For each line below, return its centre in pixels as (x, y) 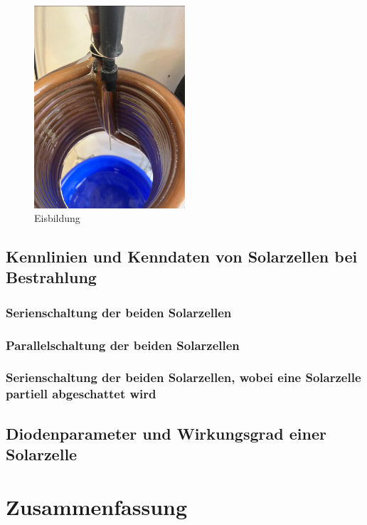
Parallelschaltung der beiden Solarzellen (123, 345)
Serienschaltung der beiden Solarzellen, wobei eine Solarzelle (183, 377)
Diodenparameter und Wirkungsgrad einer (166, 433)
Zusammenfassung (97, 506)
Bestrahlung (51, 277)
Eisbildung (57, 218)
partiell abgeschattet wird (81, 394)
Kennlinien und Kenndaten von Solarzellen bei (182, 256)
